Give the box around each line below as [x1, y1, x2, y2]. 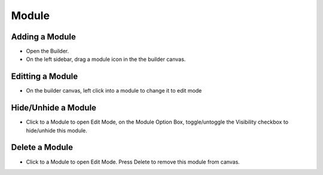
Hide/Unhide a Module [11, 103, 97, 113]
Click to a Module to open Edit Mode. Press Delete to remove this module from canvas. [26, 158, 240, 165]
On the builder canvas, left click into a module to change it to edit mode [26, 87, 202, 94]
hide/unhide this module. [26, 127, 88, 134]
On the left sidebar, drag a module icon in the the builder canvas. [26, 56, 186, 63]
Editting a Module [11, 72, 78, 82]
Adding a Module [11, 32, 76, 42]
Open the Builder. [26, 48, 69, 55]
